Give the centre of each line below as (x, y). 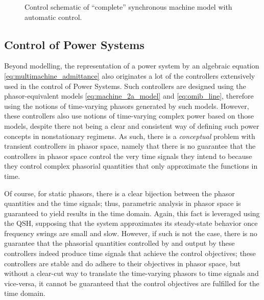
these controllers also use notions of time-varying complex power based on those (129, 116)
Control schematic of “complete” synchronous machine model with (128, 7)
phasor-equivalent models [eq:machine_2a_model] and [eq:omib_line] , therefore (129, 96)
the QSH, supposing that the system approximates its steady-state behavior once (131, 223)
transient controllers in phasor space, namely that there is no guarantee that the (130, 146)
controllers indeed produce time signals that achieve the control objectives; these (130, 253)
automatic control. (53, 17)
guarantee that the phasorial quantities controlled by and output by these (119, 243)
